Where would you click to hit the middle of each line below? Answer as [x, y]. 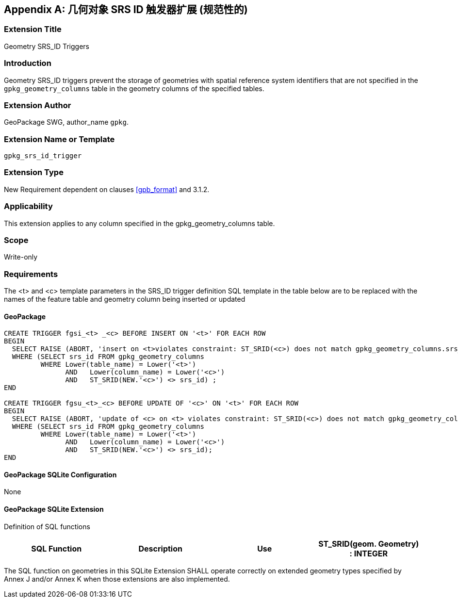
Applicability [28, 206]
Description [160, 548]
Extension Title [33, 29]
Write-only [21, 257]
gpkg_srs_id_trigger [43, 156]
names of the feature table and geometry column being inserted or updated [125, 299]
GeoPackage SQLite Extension [54, 509]
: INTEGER [368, 553]
